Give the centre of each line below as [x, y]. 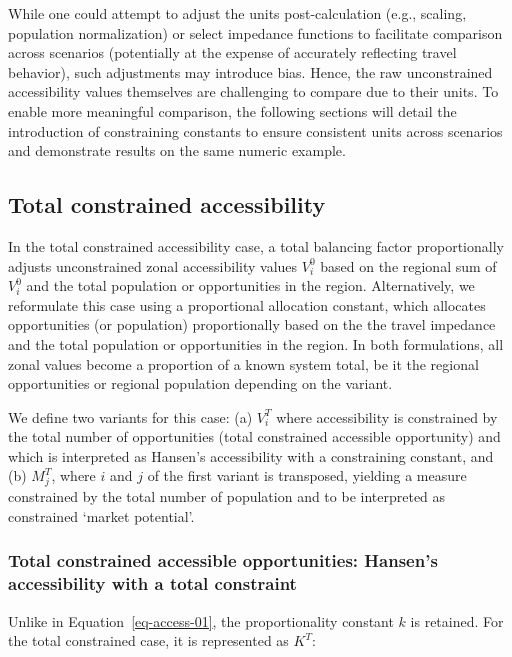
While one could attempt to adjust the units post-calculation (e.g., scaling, [237, 13]
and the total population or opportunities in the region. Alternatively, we [250, 285]
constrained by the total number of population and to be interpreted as [227, 496]
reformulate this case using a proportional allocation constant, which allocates [247, 304]
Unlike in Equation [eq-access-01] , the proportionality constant [201, 620]
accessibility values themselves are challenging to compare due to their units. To [253, 91]
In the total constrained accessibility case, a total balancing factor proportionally [256, 245]
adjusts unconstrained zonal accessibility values [153, 265]
